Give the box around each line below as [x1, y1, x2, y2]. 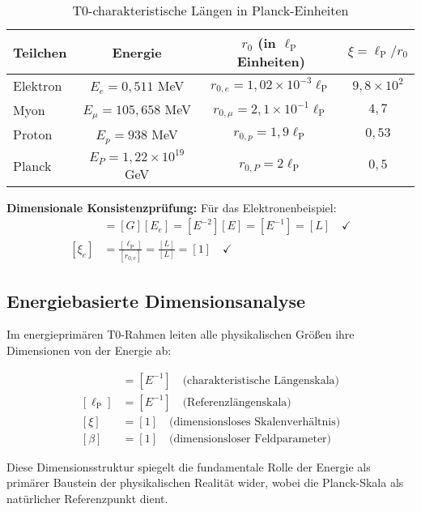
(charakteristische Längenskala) [182, 374, 340, 386]
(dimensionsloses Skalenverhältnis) [169, 416, 341, 428]
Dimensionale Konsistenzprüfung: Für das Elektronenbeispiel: [6, 198, 337, 215]
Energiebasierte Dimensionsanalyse [6, 288, 306, 313]
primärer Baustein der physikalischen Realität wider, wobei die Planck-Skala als [6, 474, 404, 491]
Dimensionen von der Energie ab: [6, 341, 172, 358]
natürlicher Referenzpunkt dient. [6, 489, 168, 506]
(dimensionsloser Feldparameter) [169, 433, 332, 445]
